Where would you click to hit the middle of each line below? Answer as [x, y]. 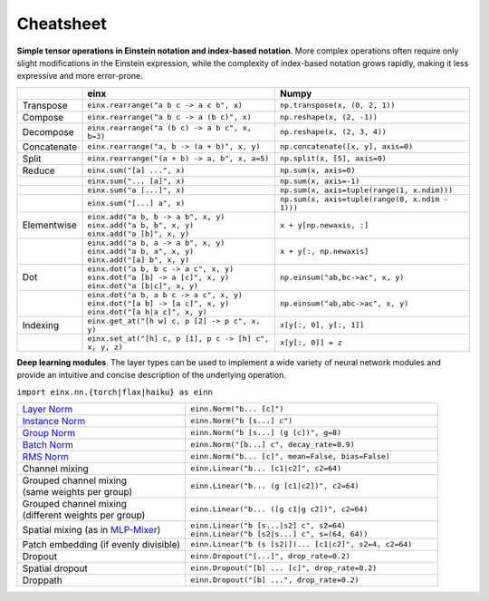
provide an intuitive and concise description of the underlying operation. [152, 375]
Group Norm [49, 432]
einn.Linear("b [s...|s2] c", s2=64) [268, 525]
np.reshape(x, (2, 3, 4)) [333, 132]
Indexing [41, 325]
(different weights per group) [84, 515]
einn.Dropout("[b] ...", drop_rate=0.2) [275, 580]
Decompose [48, 131]
